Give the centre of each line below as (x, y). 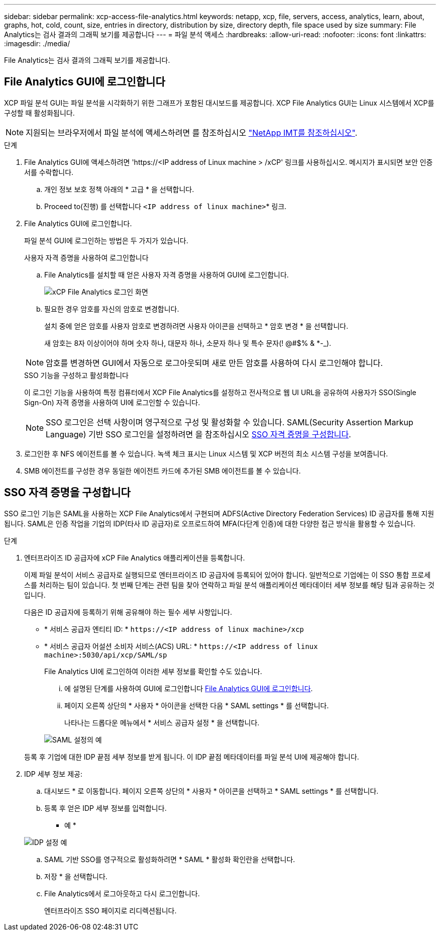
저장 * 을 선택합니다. (76, 876)
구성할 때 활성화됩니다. (39, 113)
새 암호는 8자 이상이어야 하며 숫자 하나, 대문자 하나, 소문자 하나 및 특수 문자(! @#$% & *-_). (188, 343)
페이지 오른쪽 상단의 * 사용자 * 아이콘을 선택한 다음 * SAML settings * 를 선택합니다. (197, 705)
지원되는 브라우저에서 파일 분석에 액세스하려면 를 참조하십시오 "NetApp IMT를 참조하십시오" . (192, 132)
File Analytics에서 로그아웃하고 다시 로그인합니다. (122, 893)
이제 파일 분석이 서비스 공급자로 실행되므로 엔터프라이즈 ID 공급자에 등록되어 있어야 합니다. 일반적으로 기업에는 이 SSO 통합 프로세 (228, 575)
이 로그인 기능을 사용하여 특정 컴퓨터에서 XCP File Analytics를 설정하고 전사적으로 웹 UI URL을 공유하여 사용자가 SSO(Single (220, 392)
